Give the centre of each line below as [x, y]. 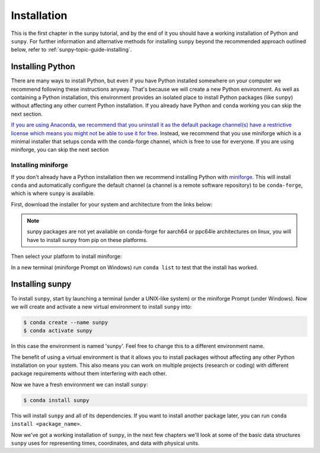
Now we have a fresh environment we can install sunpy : [79, 384]
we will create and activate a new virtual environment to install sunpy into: [101, 307]
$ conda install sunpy [56, 400]
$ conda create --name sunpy [66, 322]
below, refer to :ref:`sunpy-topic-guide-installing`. [71, 50]
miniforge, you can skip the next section [60, 150]
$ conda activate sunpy [58, 331]
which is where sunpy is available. [53, 193]
